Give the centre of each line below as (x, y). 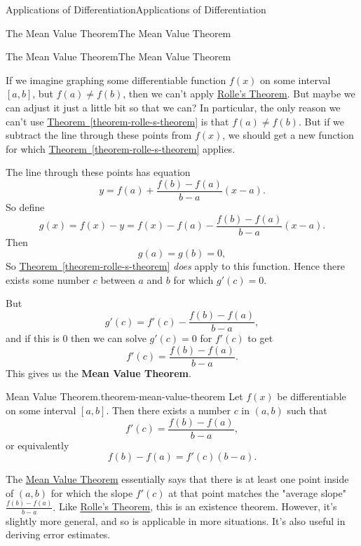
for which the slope (92, 492)
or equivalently (38, 445)
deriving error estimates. (58, 534)
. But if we (321, 121)
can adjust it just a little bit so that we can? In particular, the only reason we (173, 107)
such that (307, 410)
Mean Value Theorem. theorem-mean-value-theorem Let (124, 396)
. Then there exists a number (168, 410)
